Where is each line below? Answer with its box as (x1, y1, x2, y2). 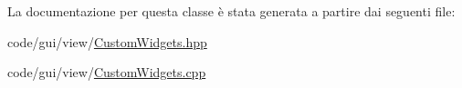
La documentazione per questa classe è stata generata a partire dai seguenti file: (7, 2, 456, 20)
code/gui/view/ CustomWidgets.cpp (7, 63, 206, 82)
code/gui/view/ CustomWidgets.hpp (7, 32, 207, 51)
